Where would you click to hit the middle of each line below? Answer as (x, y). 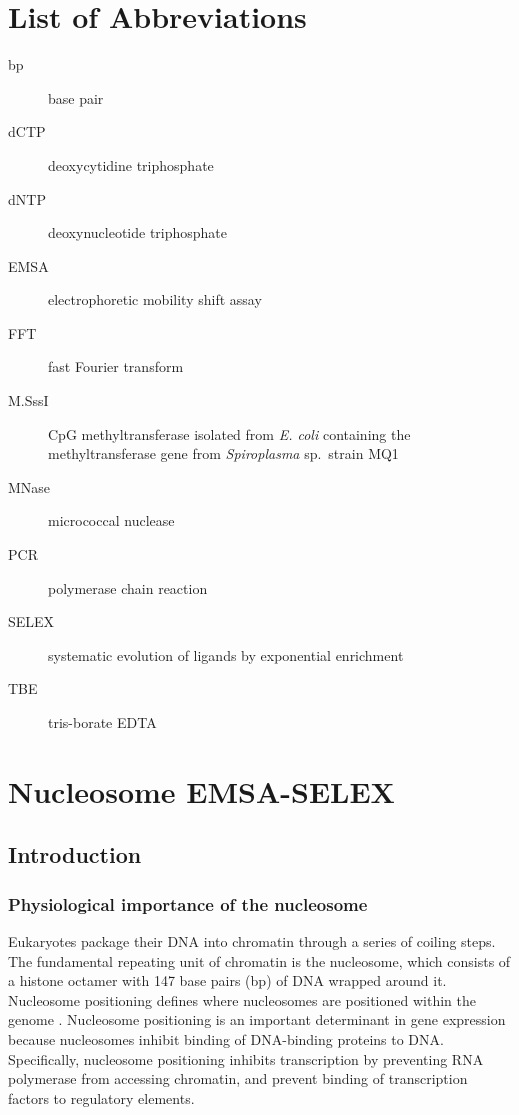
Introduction (75, 854)
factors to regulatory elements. (101, 1097)
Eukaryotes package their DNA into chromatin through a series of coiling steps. (252, 940)
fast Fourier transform (116, 366)
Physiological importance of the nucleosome (188, 903)
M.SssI (28, 400)
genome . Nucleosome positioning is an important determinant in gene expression (257, 1019)
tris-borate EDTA (102, 722)
